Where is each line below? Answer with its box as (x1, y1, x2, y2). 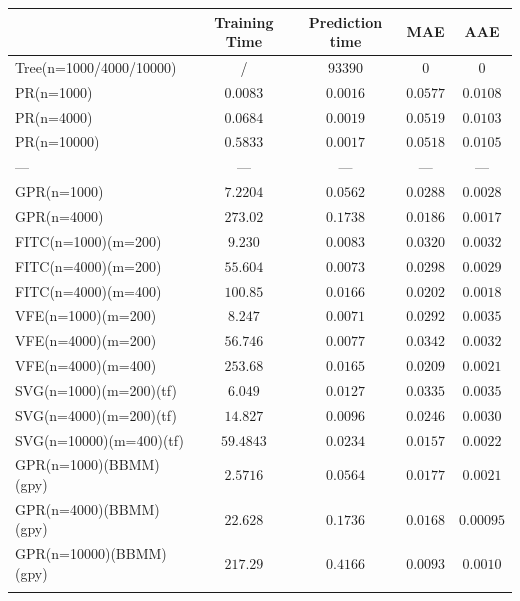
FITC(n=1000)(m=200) (15, 230, 162, 251)
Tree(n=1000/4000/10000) (15, 56, 177, 77)
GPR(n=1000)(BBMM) (15, 454, 160, 475)
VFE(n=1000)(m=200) (15, 305, 157, 326)
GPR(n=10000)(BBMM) (15, 543, 167, 564)
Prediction (308, 11, 383, 32)
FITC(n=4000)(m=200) (15, 255, 162, 276)
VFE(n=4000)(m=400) (15, 355, 157, 376)
